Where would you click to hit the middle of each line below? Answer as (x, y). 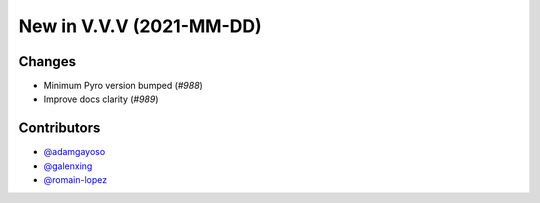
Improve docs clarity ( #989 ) (101, 99)
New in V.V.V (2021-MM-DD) (140, 26)
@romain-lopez (75, 180)
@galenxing (68, 166)
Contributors (59, 128)
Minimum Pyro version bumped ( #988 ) (123, 86)
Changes (47, 61)
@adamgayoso (74, 152)
